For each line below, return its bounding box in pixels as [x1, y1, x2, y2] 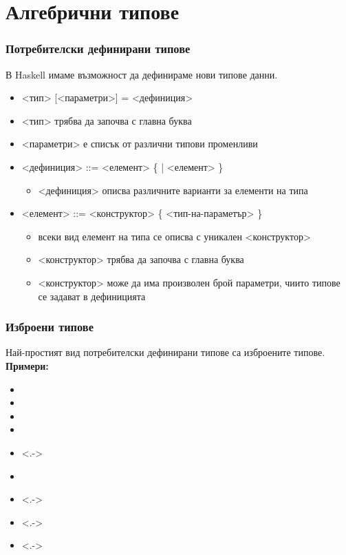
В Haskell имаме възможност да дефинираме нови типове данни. [6, 67, 278, 81]
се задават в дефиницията [38, 289, 146, 303]
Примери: [6, 358, 49, 373]
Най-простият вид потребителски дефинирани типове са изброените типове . [6, 345, 325, 359]
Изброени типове [6, 318, 94, 335]
